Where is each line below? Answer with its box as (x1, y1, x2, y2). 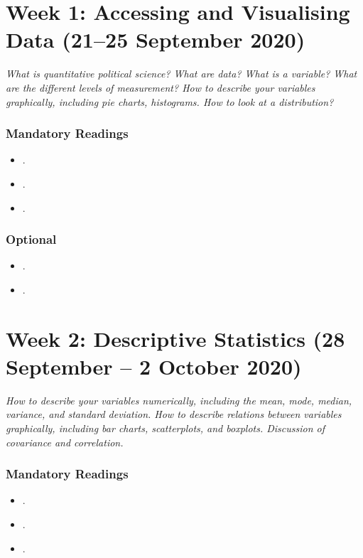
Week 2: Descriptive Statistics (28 (6, 323, 345, 353)
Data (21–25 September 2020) (6, 25, 305, 54)
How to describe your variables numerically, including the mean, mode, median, (6, 392, 352, 407)
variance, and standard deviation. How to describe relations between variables (6, 407, 342, 422)
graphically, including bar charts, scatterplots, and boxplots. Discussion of (6, 421, 325, 435)
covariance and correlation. (6, 434, 124, 449)
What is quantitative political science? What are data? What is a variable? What (6, 66, 357, 81)
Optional (6, 230, 57, 248)
